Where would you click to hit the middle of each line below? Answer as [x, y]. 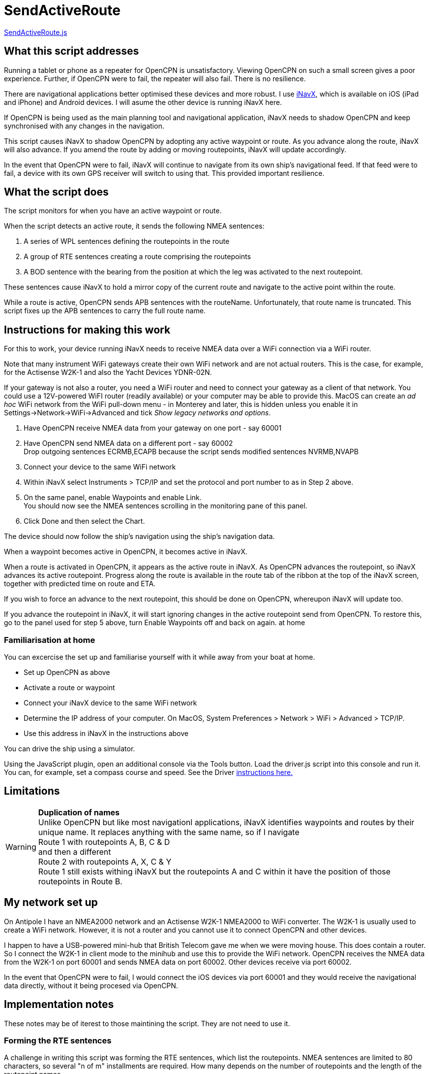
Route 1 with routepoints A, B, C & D [104, 842]
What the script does [56, 192]
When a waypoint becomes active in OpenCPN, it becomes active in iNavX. [126, 552]
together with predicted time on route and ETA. [80, 584]
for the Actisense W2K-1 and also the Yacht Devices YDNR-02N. [108, 372]
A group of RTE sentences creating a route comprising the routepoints [137, 257]
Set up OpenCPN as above [67, 672]
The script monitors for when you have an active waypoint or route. [113, 211]
